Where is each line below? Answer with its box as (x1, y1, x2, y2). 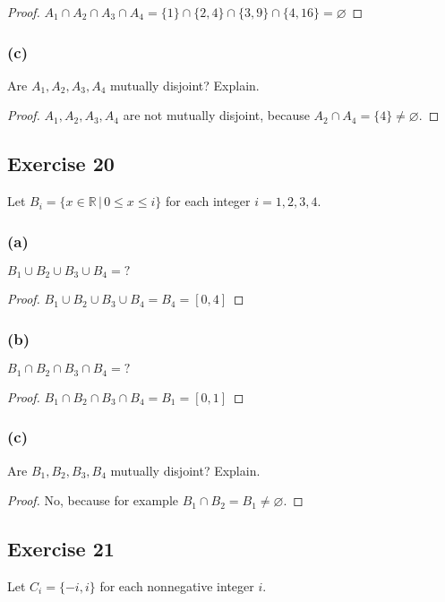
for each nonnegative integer (99, 576, 254, 595)
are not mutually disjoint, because (123, 106, 310, 125)
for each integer (166, 192, 251, 211)
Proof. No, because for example (7, 491, 178, 510)
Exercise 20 (7, 150, 115, 177)
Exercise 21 (7, 535, 115, 563)
